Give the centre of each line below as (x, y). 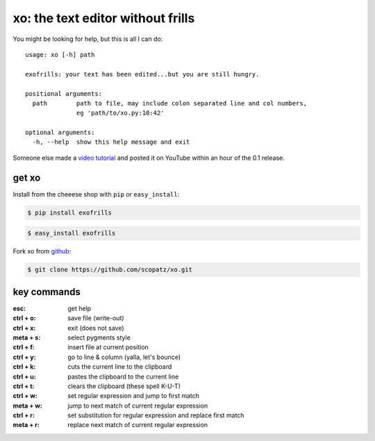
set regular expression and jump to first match (134, 396)
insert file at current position (108, 347)
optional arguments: (60, 133)
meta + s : (27, 338)
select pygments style (99, 338)
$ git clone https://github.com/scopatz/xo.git (110, 270)
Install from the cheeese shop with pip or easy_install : (96, 194)
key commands (47, 292)
